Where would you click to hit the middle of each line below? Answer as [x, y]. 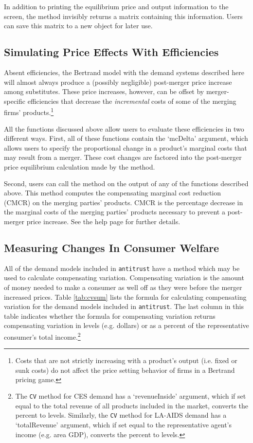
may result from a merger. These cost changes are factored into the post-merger [123, 157]
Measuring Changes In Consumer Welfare [112, 247]
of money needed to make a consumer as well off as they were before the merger [123, 287]
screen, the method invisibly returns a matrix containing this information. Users [123, 16]
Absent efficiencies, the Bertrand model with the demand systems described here [124, 72]
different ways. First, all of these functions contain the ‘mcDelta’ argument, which [126, 138]
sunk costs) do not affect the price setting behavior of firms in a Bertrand [125, 370]
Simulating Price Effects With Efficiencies [111, 52]
